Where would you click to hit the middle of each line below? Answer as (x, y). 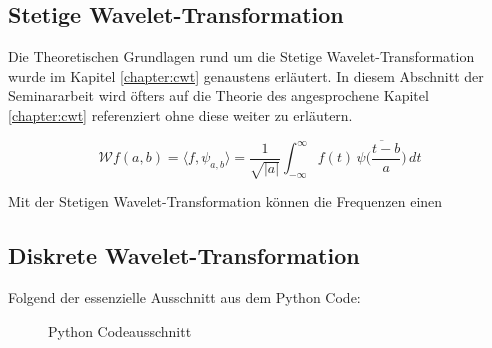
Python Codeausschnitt (120, 330)
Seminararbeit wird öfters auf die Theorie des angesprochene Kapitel (218, 95)
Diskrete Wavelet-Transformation (184, 255)
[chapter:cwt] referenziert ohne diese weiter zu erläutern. (180, 114)
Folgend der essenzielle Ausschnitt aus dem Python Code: (184, 297)
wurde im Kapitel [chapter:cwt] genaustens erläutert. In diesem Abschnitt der (246, 75)
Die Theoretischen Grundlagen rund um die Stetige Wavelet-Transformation (241, 56)
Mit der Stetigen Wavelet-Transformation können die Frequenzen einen (225, 201)
